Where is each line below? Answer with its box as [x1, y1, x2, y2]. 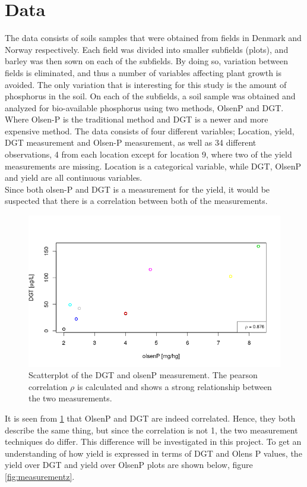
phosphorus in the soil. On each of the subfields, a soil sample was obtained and [5, 90, 296, 102]
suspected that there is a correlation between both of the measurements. [5, 194, 268, 207]
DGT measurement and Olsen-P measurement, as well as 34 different [5, 136, 257, 149]
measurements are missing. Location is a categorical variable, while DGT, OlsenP [5, 159, 302, 172]
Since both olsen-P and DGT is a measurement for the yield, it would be [5, 183, 270, 195]
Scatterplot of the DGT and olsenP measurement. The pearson [29, 369, 258, 381]
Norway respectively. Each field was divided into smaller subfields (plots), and [5, 43, 289, 55]
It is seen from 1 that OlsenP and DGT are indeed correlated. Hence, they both [5, 411, 296, 424]
